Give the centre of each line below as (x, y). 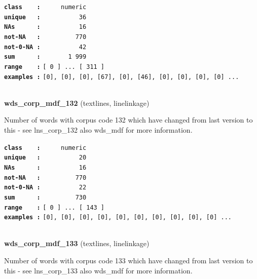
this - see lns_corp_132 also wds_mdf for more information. (98, 130)
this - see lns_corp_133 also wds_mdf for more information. (98, 270)
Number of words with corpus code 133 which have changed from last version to (128, 261)
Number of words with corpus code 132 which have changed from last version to (128, 120)
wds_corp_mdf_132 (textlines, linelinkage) (77, 103)
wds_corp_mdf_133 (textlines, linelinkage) (77, 243)
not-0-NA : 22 (45, 188)
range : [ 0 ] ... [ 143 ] (54, 207)
